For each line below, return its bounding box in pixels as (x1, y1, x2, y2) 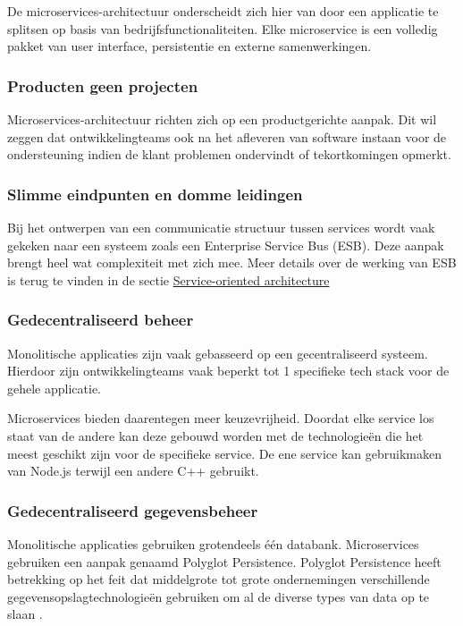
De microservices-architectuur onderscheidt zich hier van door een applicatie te (7, 2, 439, 20)
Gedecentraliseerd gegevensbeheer (7, 499, 258, 521)
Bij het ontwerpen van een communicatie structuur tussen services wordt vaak (7, 218, 435, 236)
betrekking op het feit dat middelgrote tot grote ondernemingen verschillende (7, 570, 430, 588)
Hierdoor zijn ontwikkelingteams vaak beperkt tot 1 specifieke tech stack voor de (7, 361, 450, 380)
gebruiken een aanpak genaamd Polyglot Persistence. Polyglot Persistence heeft (7, 552, 442, 571)
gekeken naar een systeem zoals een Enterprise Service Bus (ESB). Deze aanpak (7, 235, 444, 254)
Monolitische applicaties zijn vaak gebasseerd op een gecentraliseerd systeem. (7, 343, 428, 362)
